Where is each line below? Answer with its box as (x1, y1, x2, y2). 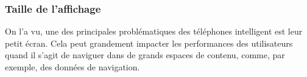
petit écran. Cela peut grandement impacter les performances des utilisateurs (5, 36, 293, 49)
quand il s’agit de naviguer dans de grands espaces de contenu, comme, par (5, 49, 285, 61)
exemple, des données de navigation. (5, 61, 140, 73)
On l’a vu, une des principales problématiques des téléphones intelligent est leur (5, 25, 303, 38)
